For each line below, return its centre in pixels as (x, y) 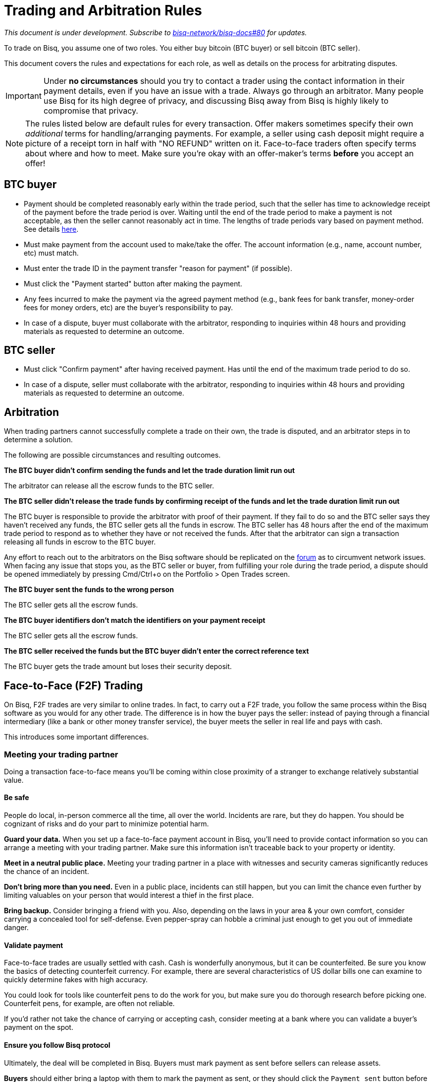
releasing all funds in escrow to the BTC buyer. (80, 542)
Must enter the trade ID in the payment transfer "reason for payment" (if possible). (158, 268)
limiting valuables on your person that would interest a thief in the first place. (129, 895)
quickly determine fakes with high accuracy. (76, 980)
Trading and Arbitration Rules (103, 10)
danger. (16, 928)
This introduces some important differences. (77, 737)
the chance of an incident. (47, 872)
